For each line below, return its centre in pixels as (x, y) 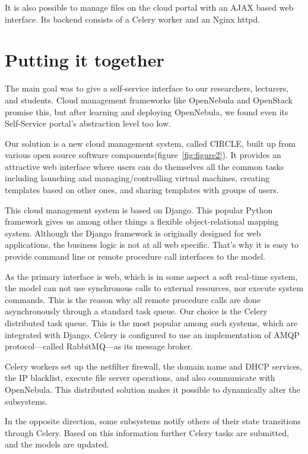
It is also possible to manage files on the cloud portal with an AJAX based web (149, 7)
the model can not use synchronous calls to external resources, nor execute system (154, 288)
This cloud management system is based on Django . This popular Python (139, 209)
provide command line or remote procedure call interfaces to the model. (135, 256)
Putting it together (85, 60)
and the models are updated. (57, 444)
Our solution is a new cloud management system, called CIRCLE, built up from (150, 143)
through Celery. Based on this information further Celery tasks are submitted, (147, 432)
